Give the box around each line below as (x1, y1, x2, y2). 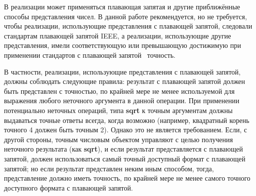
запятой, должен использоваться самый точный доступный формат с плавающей (4, 153, 246, 163)
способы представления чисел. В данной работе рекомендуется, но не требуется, (4, 11, 247, 21)
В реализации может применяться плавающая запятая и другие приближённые (4, 1, 240, 11)
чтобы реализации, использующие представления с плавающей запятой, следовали (4, 21, 253, 31)
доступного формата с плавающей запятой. (4, 182, 133, 193)
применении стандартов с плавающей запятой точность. (4, 49, 175, 60)
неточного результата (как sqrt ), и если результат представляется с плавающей (4, 144, 243, 154)
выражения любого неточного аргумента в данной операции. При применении (4, 95, 240, 106)
